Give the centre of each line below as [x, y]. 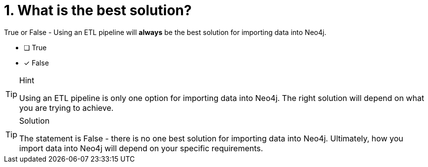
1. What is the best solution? [98, 10]
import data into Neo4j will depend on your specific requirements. [141, 148]
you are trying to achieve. [67, 108]
